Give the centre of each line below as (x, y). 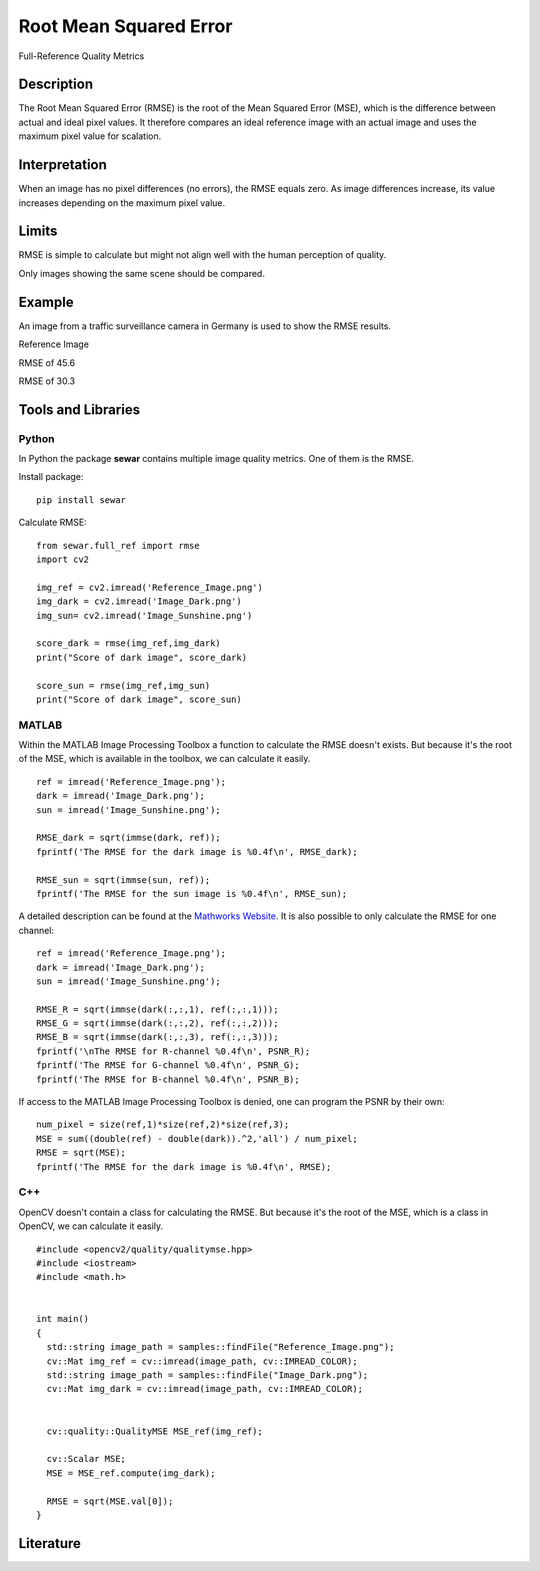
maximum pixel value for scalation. (90, 136)
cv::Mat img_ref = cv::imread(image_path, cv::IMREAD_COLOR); (202, 1361)
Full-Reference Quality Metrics (81, 56)
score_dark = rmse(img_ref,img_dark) (129, 643)
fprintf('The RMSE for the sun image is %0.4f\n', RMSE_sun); (192, 893)
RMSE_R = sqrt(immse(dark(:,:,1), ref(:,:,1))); (157, 1009)
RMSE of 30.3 (46, 381)
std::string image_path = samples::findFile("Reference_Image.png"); (220, 1347)
